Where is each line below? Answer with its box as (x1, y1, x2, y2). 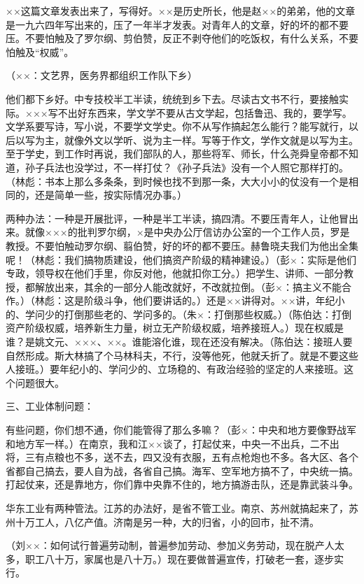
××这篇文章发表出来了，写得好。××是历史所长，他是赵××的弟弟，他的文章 (6, 3, 356, 17)
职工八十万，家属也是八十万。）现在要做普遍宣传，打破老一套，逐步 (24, 551, 334, 566)
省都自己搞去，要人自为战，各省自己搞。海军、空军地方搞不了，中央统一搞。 (6, 463, 358, 478)
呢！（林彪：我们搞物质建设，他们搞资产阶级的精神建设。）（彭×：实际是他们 (6, 252, 356, 266)
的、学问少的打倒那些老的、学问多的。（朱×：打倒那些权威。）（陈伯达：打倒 (6, 306, 351, 321)
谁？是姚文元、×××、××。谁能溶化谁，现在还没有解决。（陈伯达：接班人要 (6, 334, 353, 349)
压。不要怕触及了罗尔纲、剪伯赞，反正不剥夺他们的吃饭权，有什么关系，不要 (6, 31, 358, 45)
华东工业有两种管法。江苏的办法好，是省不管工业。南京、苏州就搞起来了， (6, 501, 349, 515)
